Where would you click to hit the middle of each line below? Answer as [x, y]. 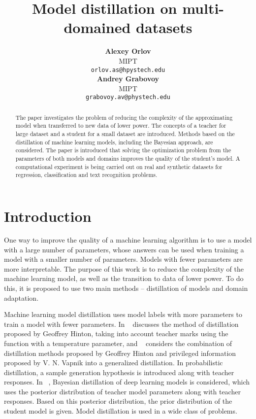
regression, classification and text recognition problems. [86, 175]
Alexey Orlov [128, 51]
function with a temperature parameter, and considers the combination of [118, 343]
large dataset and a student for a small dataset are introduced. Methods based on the [125, 134]
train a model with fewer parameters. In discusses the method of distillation [121, 324]
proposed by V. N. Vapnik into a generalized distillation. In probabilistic [113, 363]
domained [97, 27]
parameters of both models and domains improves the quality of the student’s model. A [128, 158]
